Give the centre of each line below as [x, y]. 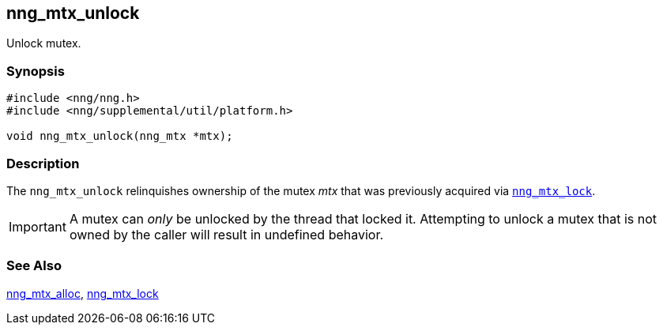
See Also [34, 266]
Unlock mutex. [44, 43]
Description [43, 163]
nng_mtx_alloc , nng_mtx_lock [83, 293]
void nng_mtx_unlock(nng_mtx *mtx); [120, 136]
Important [38, 226]
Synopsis [36, 71]
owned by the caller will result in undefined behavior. [226, 234]
